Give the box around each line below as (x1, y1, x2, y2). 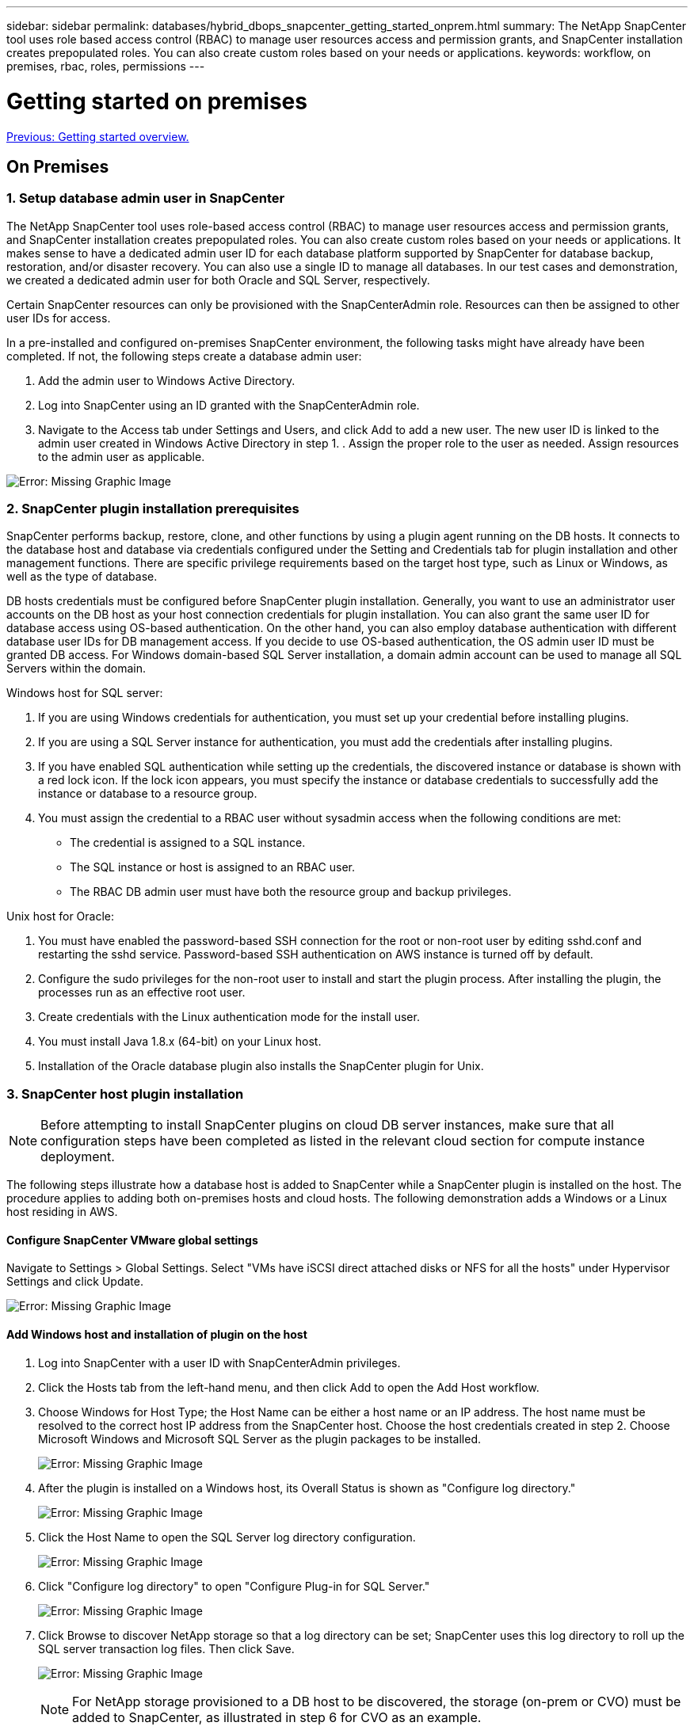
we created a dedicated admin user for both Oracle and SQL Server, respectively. (6, 272, 430, 287)
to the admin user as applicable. (38, 449, 205, 463)
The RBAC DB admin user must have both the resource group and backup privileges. (70, 885, 512, 899)
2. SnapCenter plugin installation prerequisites (6, 501, 299, 517)
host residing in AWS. (6, 1205, 118, 1219)
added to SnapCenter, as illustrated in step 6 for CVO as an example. (72, 1709, 482, 1725)
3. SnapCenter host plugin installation (6, 1085, 244, 1102)
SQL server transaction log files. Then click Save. (38, 1641, 295, 1656)
